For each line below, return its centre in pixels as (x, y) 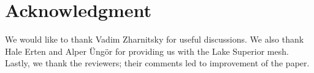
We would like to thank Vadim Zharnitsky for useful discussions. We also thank (155, 39)
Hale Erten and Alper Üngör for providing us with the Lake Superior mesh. (147, 51)
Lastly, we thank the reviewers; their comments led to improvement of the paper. (157, 63)
